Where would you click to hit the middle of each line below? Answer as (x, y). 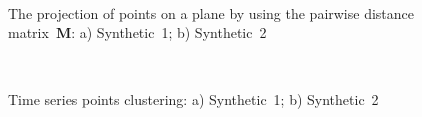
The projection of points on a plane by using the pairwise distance (211, 12)
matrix (28, 32)
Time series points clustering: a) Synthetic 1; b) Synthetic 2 (193, 99)
